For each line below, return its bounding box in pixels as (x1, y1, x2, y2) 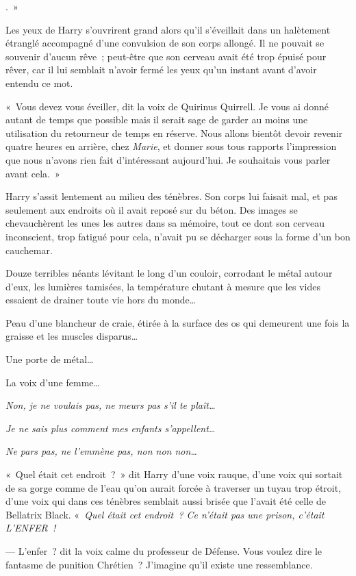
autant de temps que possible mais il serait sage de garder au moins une (5, 112, 308, 127)
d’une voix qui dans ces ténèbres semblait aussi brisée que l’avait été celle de (5, 494, 326, 508)
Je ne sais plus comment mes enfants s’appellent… (5, 421, 216, 435)
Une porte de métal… (5, 352, 94, 366)
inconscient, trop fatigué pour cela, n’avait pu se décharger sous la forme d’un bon (5, 229, 351, 243)
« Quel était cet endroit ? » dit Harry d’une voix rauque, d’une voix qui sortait (5, 467, 343, 481)
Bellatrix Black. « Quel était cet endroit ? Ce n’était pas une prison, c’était (5, 507, 325, 521)
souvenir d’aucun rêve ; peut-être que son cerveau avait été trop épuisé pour (5, 49, 327, 63)
